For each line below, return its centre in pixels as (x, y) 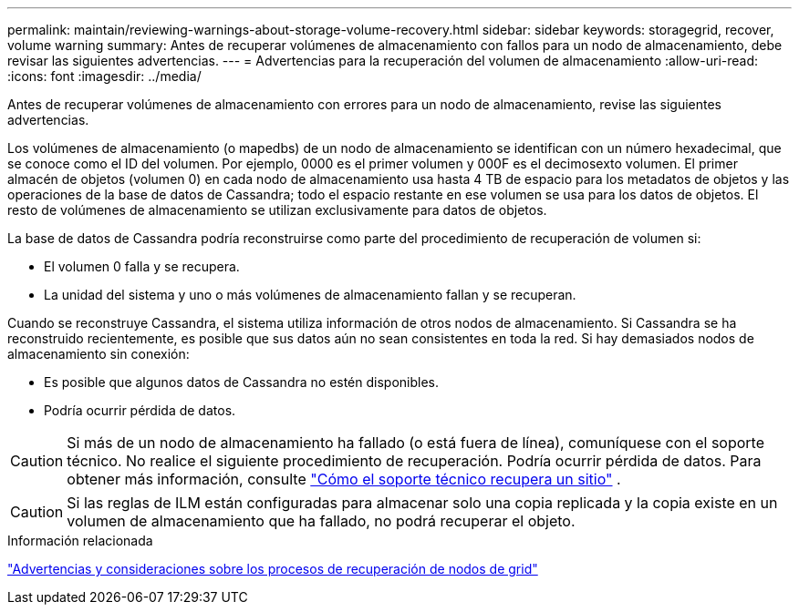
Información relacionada (80, 541)
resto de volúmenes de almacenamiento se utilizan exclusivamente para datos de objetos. (277, 210)
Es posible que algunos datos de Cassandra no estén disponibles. (242, 382)
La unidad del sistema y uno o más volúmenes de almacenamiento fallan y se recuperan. (310, 295)
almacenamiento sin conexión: (99, 354)
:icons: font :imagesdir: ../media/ (104, 76)
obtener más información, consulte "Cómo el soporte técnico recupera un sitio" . (344, 479)
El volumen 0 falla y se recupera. (142, 266)
